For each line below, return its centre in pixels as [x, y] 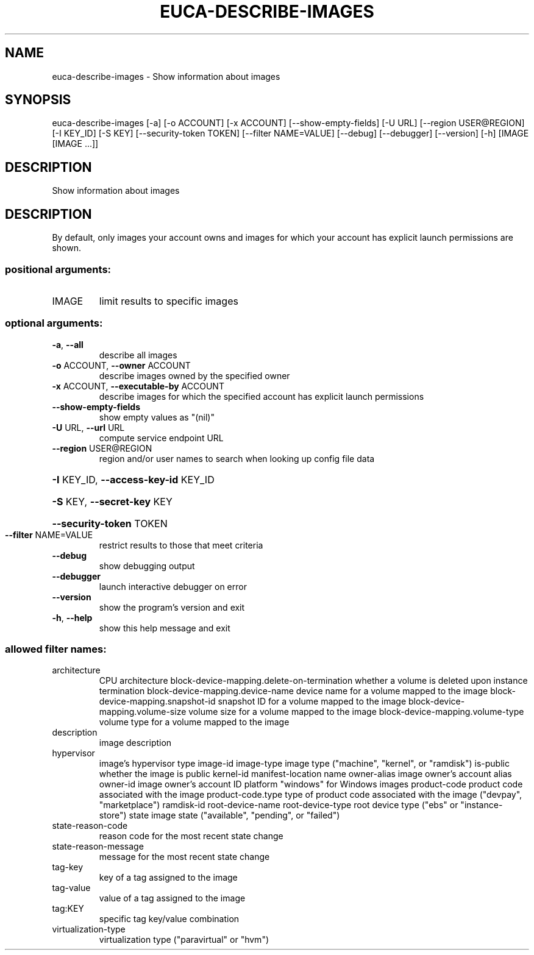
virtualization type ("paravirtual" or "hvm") [184, 940]
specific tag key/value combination [169, 919]
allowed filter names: [56, 649]
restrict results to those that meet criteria [181, 545]
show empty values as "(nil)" [157, 417]
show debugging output [147, 566]
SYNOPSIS [38, 100]
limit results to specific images [169, 301]
